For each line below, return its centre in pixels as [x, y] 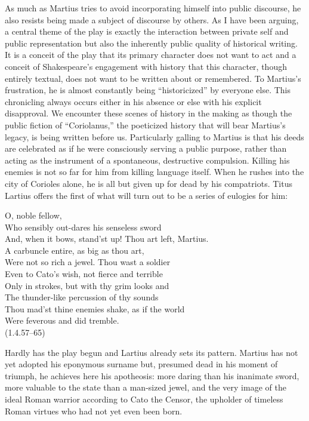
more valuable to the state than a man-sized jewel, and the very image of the [146, 387]
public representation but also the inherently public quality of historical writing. [151, 43]
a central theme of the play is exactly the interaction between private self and [147, 31]
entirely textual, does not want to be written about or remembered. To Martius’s [153, 78]
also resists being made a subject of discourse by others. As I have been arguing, [152, 19]
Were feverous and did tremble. [62, 320]
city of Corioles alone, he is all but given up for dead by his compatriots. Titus [149, 183]
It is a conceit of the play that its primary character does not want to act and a [151, 55]
